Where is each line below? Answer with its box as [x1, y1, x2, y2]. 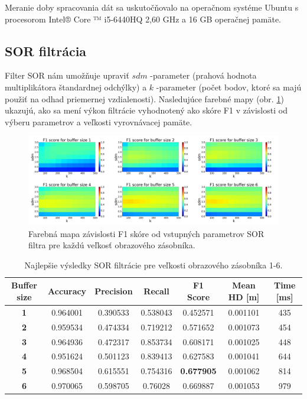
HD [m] [228, 291, 260, 303]
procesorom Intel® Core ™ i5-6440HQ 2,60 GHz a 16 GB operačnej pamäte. [5, 12, 282, 25]
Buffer [11, 279, 37, 291]
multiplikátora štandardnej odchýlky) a [5, 80, 147, 93]
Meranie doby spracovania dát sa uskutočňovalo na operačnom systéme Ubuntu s [5, 1, 299, 13]
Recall [143, 285, 169, 297]
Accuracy [48, 285, 87, 297]
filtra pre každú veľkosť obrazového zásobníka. [28, 239, 195, 251]
